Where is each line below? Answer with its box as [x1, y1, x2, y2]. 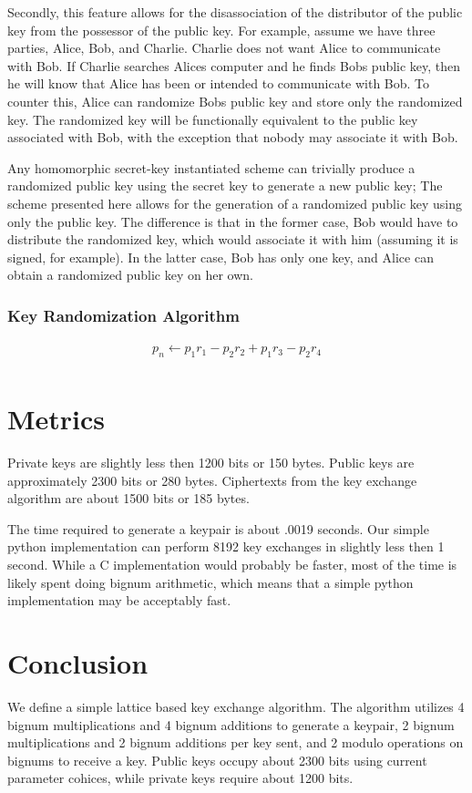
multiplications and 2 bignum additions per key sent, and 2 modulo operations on [7, 733, 464, 752]
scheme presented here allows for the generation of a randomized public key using [7, 193, 463, 212]
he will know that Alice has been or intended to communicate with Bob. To [7, 74, 430, 93]
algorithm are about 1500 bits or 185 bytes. [7, 489, 250, 508]
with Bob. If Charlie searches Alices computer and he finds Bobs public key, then [7, 56, 461, 75]
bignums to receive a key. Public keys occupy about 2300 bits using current [7, 750, 427, 769]
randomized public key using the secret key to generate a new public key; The [7, 176, 443, 195]
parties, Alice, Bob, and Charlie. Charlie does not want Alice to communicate [7, 38, 441, 57]
